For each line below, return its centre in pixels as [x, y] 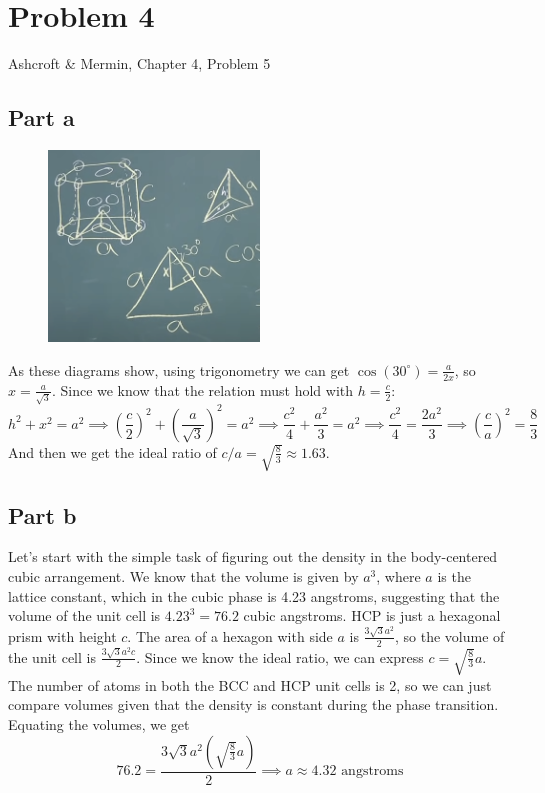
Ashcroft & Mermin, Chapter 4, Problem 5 [139, 63]
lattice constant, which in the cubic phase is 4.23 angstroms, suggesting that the [254, 595]
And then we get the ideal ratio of [112, 451]
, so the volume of [450, 635]
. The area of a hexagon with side [230, 635]
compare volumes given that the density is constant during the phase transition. [253, 704]
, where [398, 575]
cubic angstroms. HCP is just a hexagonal [372, 615]
